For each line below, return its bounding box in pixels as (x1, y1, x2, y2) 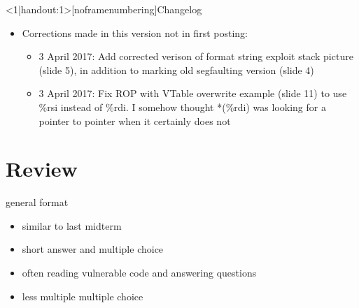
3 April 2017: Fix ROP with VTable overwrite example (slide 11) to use (38, 86, 347, 101)
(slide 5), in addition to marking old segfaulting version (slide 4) (38, 62, 314, 77)
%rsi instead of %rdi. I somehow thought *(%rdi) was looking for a (38, 99, 326, 114)
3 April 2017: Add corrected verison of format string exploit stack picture (38, 49, 353, 64)
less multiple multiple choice (22, 288, 143, 303)
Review (6, 154, 78, 183)
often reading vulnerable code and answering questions (22, 265, 257, 280)
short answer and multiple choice (22, 242, 164, 256)
